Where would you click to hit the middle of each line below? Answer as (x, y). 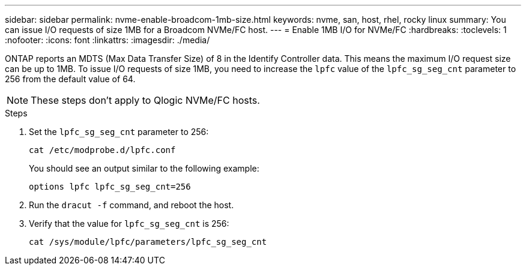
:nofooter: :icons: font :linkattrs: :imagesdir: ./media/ (107, 40)
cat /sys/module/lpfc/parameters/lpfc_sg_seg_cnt (148, 242)
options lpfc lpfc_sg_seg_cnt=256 (110, 187)
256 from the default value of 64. (70, 79)
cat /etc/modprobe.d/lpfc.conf (102, 150)
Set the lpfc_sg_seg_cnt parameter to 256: (119, 132)
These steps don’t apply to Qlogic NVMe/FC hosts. (145, 100)
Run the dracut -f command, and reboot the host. (131, 205)
